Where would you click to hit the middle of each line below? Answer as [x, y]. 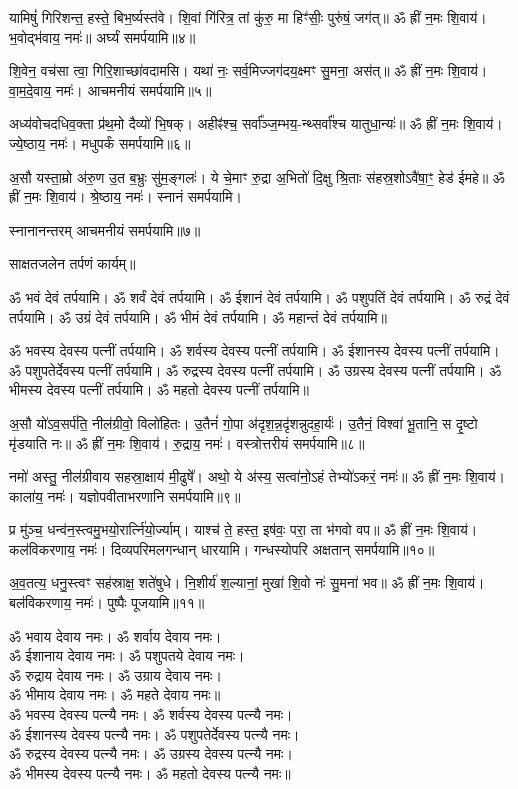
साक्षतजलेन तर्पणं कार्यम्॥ [72, 263]
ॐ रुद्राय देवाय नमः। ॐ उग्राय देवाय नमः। [115, 674]
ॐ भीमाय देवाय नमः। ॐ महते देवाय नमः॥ [115, 694]
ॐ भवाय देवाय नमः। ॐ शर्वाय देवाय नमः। [115, 635]
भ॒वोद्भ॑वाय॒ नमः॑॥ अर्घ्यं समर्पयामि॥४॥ [102, 36]
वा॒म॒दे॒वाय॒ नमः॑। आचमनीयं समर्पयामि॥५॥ [110, 89]
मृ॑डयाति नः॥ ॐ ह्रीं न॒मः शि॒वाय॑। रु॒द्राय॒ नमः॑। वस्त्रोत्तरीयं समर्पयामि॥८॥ [187, 442]
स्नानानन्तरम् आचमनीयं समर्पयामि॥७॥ [105, 229]
